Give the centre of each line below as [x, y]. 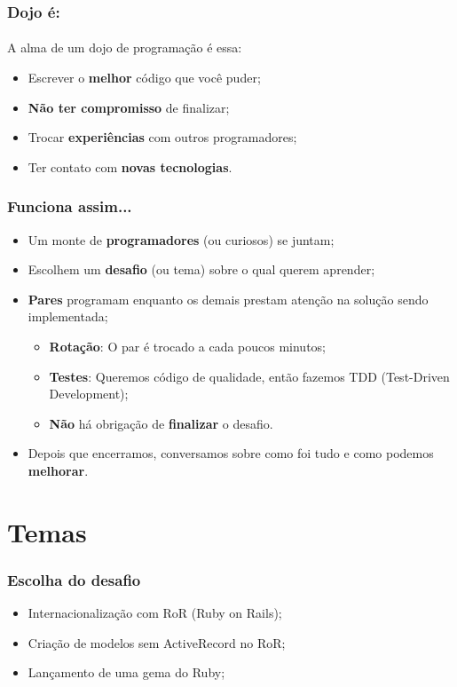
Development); [89, 394]
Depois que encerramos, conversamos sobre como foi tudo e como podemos [231, 453]
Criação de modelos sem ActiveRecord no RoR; [157, 642]
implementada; [68, 316]
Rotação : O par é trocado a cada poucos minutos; [188, 346]
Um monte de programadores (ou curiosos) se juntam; [181, 239]
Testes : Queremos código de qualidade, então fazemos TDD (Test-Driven [249, 376]
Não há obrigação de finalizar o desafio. [161, 423]
